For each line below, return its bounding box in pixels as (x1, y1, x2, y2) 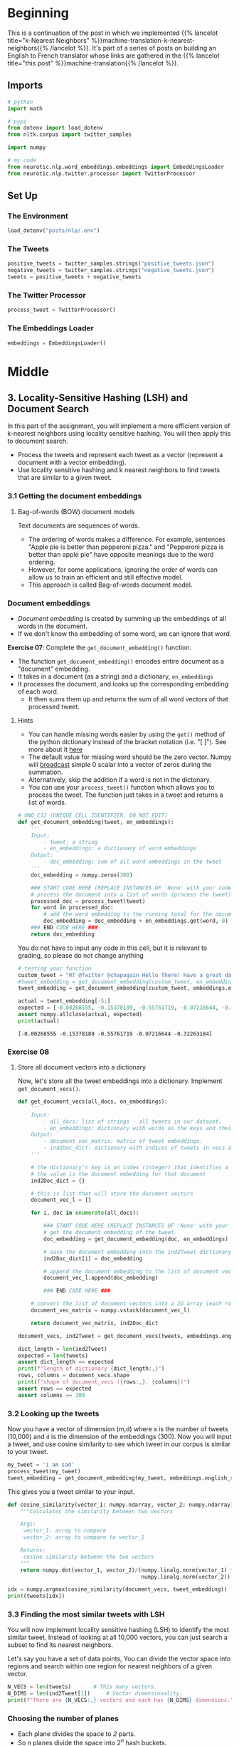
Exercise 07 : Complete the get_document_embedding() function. (7, 643, 192, 652)
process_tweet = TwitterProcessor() (7, 306, 116, 314)
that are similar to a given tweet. (17, 474, 112, 482)
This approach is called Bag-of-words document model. (28, 580, 193, 589)
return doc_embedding (31, 931, 95, 938)
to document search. (7, 436, 69, 446)
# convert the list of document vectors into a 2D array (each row (31, 1300, 235, 1307)
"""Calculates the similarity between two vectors (20, 1507, 174, 1515)
